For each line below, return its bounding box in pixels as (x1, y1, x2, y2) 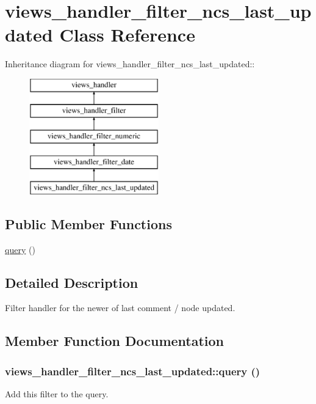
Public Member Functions (5, 214, 172, 233)
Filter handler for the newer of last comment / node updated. (5, 301, 235, 314)
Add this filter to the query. (5, 387, 109, 400)
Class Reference (59, 22, 195, 47)
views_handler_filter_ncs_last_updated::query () (5, 363, 260, 378)
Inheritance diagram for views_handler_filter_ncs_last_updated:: (5, 57, 255, 70)
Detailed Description (5, 273, 138, 292)
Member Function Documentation (5, 331, 224, 350)
